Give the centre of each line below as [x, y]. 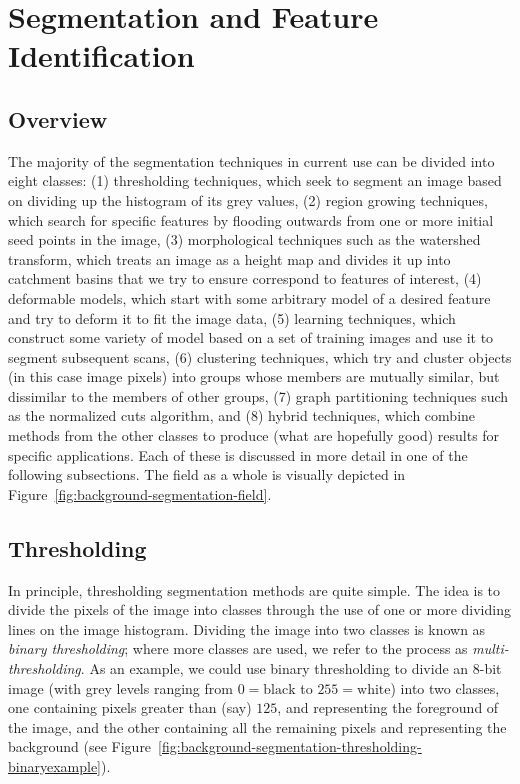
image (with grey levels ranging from [120, 687]
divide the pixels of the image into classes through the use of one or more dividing [259, 609]
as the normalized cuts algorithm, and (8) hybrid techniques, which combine [242, 415]
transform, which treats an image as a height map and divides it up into [229, 258]
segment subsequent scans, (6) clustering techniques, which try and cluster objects [260, 356]
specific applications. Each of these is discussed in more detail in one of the [238, 454]
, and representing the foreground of [388, 707]
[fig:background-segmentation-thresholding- [290, 746]
